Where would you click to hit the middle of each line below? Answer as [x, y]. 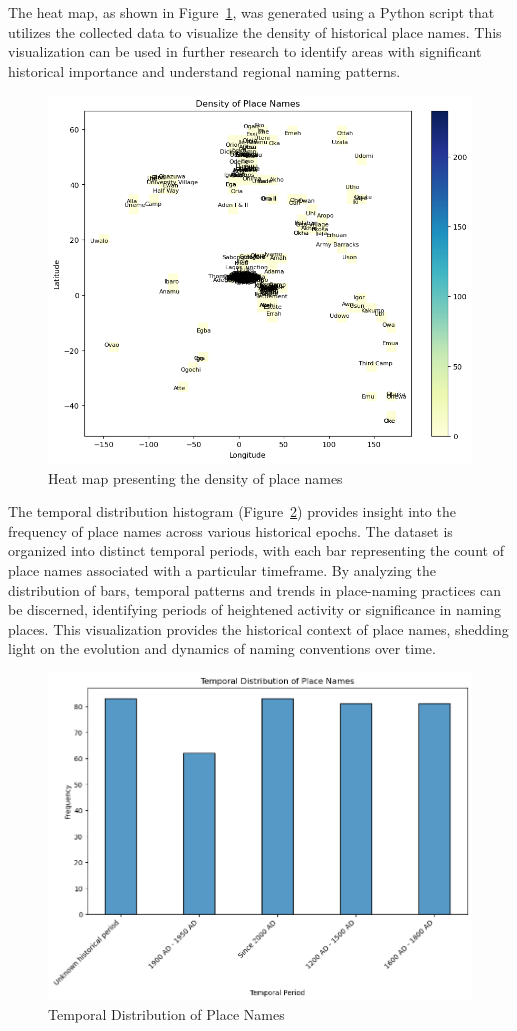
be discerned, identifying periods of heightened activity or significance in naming [255, 609]
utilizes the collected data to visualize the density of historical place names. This [255, 31]
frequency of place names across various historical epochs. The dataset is [230, 530]
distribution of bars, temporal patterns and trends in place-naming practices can [254, 589]
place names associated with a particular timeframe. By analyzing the [222, 569]
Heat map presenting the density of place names [195, 477]
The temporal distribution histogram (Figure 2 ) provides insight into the [232, 511]
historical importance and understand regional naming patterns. [204, 70]
